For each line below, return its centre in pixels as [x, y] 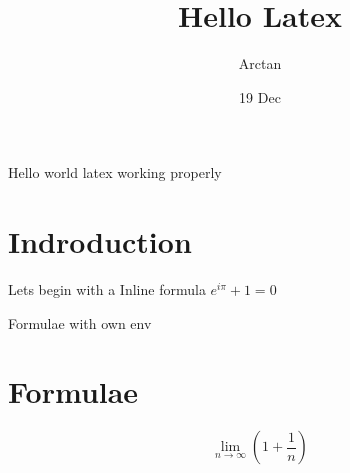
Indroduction [100, 241]
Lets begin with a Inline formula [107, 289]
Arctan [260, 63]
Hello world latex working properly [115, 172]
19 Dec [260, 96]
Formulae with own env [80, 322]
